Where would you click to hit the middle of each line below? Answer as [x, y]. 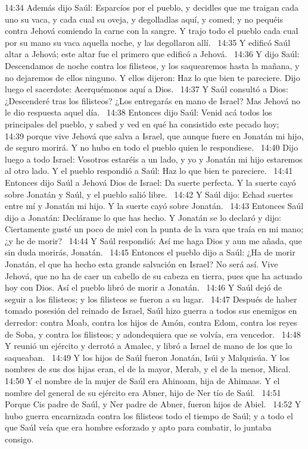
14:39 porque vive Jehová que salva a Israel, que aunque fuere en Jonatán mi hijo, [154, 135]
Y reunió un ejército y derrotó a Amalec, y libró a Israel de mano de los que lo [149, 346]
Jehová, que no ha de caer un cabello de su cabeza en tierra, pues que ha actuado [153, 275]
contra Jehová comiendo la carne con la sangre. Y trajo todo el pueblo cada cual [152, 31]
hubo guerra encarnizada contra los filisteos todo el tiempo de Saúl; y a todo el [149, 415]
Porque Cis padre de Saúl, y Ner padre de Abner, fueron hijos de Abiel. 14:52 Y [153, 404]
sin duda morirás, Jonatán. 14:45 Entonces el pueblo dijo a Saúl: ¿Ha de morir [150, 252]
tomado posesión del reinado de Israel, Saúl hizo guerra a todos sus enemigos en [151, 311]
